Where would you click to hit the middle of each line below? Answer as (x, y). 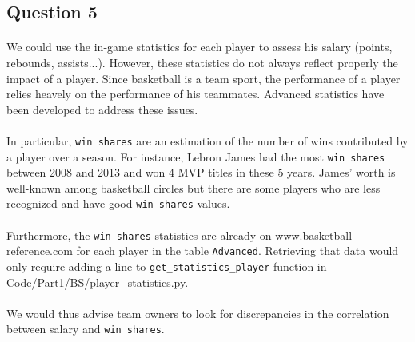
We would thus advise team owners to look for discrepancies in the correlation (198, 313)
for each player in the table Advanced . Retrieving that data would (237, 251)
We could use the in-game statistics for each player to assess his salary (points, (200, 47)
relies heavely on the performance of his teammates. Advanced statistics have (196, 94)
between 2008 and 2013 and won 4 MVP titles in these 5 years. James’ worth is (201, 172)
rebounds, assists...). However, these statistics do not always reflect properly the (202, 62)
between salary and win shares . (86, 329)
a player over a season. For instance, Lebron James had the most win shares (196, 156)
